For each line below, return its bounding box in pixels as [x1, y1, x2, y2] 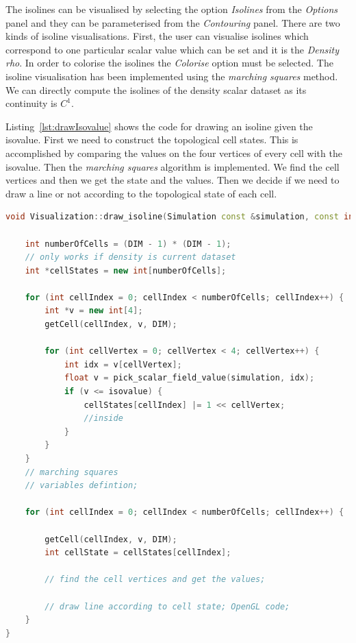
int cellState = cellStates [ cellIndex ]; [44, 548, 231, 558]
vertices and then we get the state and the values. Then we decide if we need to [5, 173, 340, 187]
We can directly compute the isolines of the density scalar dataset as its [5, 82, 307, 97]
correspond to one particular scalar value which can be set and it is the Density [5, 42, 340, 56]
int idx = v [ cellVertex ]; [64, 359, 182, 369]
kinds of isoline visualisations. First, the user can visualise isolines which [5, 29, 309, 43]
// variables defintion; [25, 481, 138, 491]
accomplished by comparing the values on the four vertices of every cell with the [5, 145, 342, 160]
